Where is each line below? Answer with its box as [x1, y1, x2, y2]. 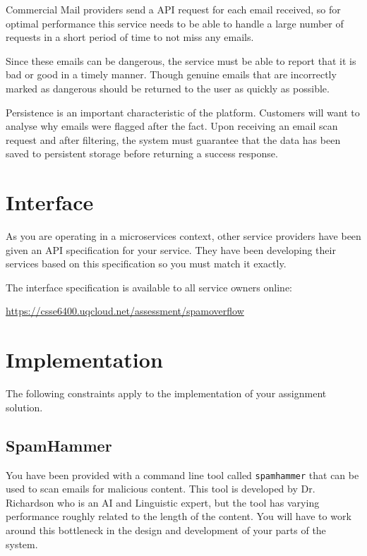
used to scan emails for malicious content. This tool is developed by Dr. [6, 481, 315, 496]
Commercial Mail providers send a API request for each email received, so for [6, 2, 341, 16]
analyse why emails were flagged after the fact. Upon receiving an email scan [6, 119, 338, 133]
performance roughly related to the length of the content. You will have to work [6, 509, 351, 524]
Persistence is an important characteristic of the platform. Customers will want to [6, 104, 360, 119]
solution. [6, 399, 43, 414]
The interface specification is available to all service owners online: [6, 279, 292, 294]
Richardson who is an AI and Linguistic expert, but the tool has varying [6, 495, 320, 509]
